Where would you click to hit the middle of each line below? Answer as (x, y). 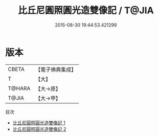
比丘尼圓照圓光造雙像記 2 (39, 129)
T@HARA (19, 88)
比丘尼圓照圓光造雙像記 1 (39, 123)
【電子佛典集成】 (56, 70)
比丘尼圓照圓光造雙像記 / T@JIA (86, 10)
